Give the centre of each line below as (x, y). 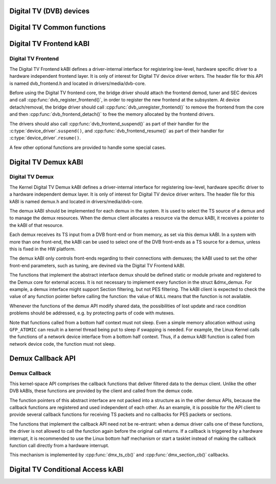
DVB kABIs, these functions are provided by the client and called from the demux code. (101, 391)
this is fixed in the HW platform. (43, 249)
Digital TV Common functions (57, 27)
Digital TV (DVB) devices (50, 11)
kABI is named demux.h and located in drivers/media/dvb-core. (76, 201)
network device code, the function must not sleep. (63, 344)
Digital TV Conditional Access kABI (66, 469)
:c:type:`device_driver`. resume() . (45, 138)
